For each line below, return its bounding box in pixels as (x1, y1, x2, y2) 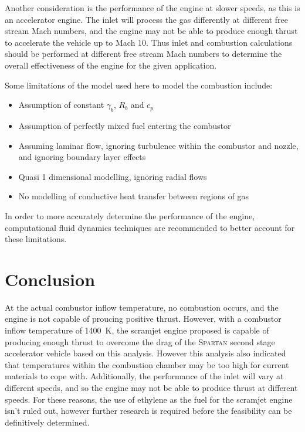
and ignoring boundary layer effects (18, 151, 146, 163)
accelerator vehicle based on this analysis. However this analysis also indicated (5, 347, 286, 359)
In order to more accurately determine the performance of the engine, (5, 209, 255, 222)
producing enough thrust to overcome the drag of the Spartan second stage (5, 335, 275, 348)
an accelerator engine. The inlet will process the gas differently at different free (5, 13, 289, 25)
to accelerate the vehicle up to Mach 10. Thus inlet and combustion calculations (5, 36, 293, 48)
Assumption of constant (18, 98, 104, 111)
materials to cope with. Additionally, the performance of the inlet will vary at (5, 370, 284, 382)
